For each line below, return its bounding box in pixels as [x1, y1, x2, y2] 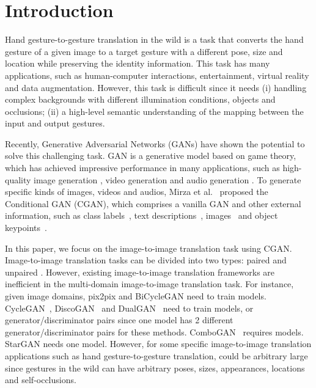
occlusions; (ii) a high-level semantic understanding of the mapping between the [5, 104, 304, 117]
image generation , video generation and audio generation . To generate [34, 173, 301, 186]
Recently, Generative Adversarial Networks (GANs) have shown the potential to [5, 137, 305, 150]
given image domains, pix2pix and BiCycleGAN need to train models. [5, 290, 266, 302]
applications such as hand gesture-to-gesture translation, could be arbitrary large [5, 349, 308, 362]
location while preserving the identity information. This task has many [5, 57, 270, 70]
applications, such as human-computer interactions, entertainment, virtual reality [5, 68, 309, 81]
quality [5, 173, 31, 186]
